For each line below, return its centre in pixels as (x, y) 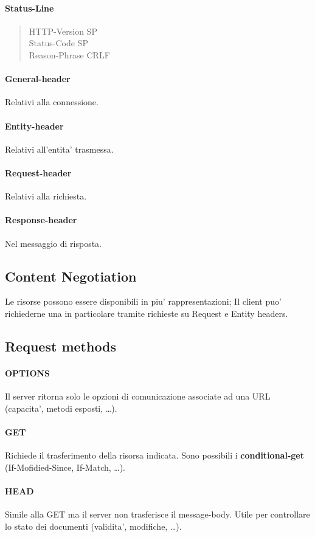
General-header (38, 79)
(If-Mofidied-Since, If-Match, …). (65, 467)
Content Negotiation (71, 276)
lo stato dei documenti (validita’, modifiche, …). (93, 526)
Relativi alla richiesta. (46, 196)
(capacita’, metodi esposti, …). (61, 408)
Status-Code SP (58, 43)
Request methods (61, 346)
